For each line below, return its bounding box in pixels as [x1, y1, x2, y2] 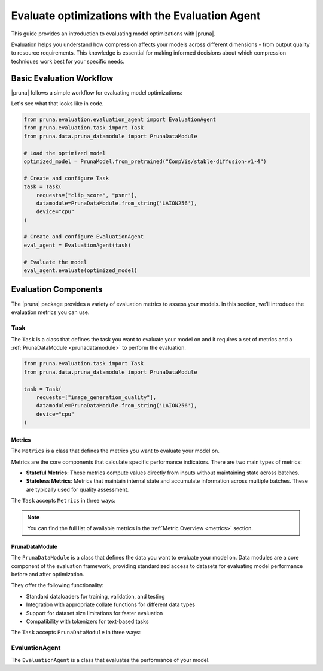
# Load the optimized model [23, 150, 106, 156]
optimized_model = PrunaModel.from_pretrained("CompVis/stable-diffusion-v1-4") [23, 158, 267, 165]
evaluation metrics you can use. [11, 309, 90, 316]
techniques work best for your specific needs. [11, 58, 125, 65]
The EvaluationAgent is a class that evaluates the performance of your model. [11, 656, 210, 663]
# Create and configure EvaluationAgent [23, 234, 144, 240]
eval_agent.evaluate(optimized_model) [23, 267, 138, 274]
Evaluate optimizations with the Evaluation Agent [11, 9, 261, 22]
